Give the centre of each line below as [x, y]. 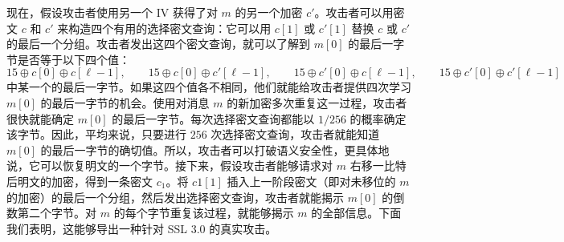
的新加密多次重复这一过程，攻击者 [317, 102]
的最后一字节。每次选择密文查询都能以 [213, 118]
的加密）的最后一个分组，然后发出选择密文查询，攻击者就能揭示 [175, 197]
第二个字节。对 [57, 213]
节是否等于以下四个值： [68, 59]
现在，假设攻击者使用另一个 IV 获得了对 [112, 12]
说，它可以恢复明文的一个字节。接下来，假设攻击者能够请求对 [170, 165]
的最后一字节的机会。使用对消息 [125, 102]
